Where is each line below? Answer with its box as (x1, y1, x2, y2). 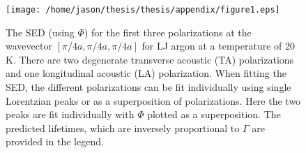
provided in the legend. (6, 134, 104, 149)
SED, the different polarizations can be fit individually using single (6, 80, 291, 94)
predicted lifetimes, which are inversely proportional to (6, 120, 240, 135)
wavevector (6, 38, 52, 53)
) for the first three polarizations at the (84, 24, 252, 39)
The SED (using (6, 24, 75, 39)
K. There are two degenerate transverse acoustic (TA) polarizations (6, 52, 294, 66)
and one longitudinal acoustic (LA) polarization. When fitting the (6, 66, 286, 80)
